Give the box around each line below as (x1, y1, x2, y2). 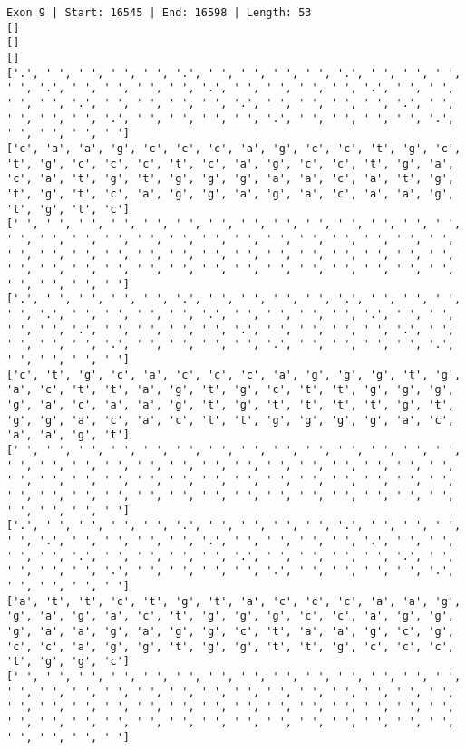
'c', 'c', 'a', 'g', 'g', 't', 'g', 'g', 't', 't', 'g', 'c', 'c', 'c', (6, 639, 454, 653)
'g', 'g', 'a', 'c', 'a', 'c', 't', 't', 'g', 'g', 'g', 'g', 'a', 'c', (6, 413, 454, 427)
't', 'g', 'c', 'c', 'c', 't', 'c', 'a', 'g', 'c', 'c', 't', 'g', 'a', (6, 157, 454, 170)
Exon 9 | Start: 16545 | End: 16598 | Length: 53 (6, 6, 312, 19)
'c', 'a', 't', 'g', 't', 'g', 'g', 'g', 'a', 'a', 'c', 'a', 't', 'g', (6, 172, 454, 186)
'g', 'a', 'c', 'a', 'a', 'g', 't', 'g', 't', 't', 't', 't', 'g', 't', (6, 399, 454, 412)
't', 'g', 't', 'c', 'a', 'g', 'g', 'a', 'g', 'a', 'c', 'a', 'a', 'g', (6, 187, 454, 200)
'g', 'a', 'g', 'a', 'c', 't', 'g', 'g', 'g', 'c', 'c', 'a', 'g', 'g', (6, 610, 454, 623)
